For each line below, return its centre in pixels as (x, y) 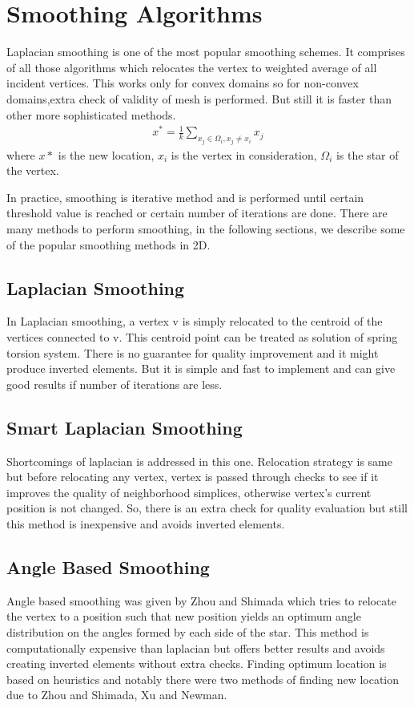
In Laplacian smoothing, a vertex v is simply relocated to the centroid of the (195, 321)
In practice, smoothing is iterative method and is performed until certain (185, 197)
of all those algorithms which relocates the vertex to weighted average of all (192, 67)
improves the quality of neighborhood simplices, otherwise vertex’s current (189, 492)
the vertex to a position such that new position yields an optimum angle (184, 616)
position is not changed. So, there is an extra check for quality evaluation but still (207, 508)
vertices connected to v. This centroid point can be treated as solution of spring (202, 337)
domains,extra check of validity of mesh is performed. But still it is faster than (199, 98)
